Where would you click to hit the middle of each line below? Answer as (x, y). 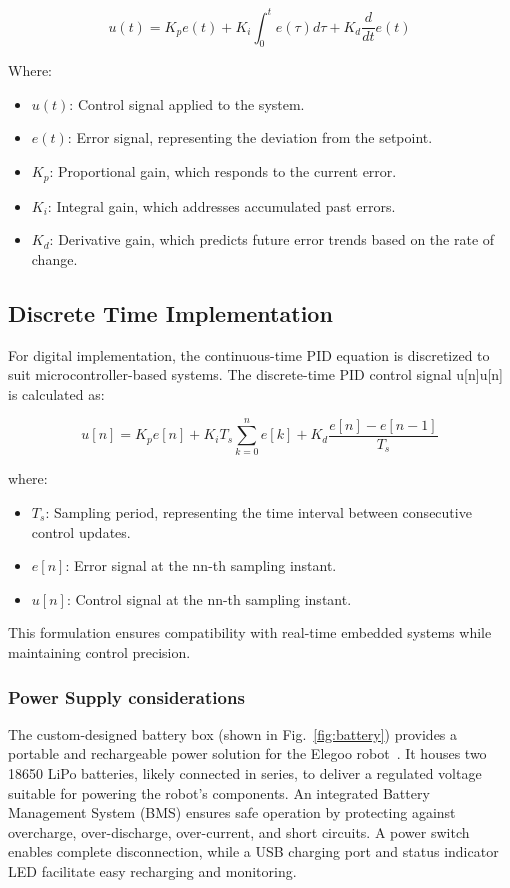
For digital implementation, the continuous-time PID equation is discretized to (249, 354)
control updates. (81, 531)
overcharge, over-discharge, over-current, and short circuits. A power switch (239, 831)
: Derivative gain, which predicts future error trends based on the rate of (272, 239)
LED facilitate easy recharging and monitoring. (152, 870)
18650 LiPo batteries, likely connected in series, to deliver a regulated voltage (245, 772)
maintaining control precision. (99, 651)
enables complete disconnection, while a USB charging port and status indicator (253, 851)
